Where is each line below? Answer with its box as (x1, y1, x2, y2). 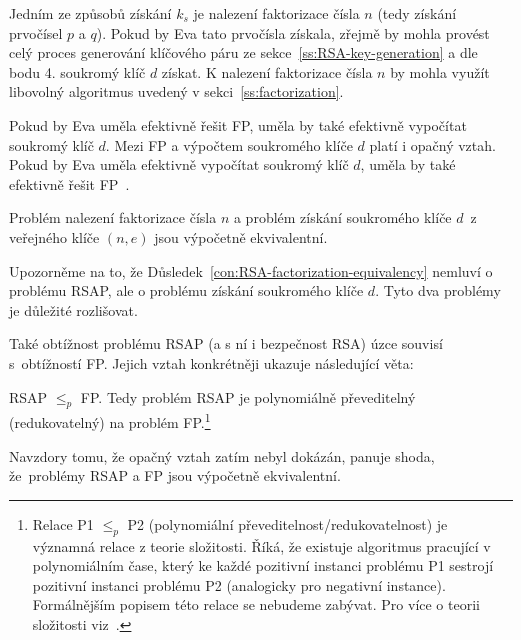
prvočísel (9, 22, 63, 43)
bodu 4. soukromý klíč (9, 61, 146, 82)
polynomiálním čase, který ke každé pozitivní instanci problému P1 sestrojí (32, 555, 494, 576)
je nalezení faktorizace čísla (193, 3, 360, 23)
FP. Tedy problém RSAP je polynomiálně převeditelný (80, 386, 416, 407)
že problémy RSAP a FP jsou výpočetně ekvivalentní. (9, 465, 341, 486)
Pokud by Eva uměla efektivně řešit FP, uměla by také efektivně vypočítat (9, 114, 467, 135)
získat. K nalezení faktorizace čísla (161, 61, 373, 82)
